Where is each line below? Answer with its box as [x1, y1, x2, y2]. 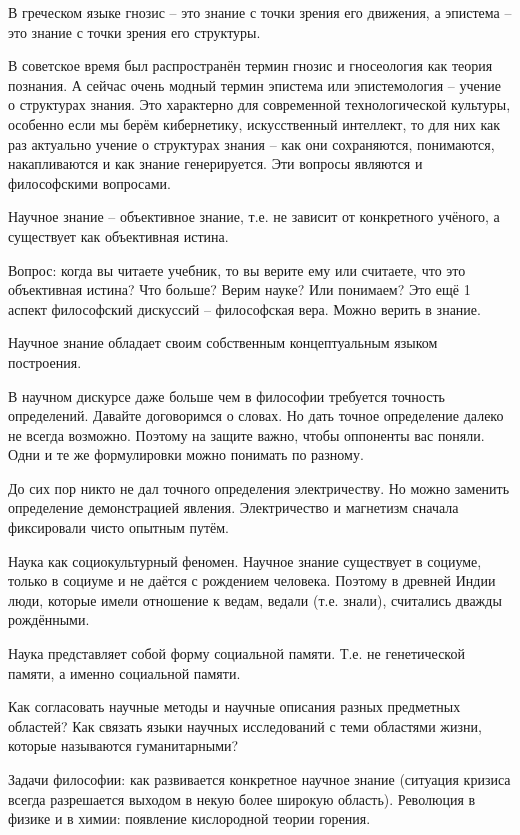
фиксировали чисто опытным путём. [8, 517, 229, 538]
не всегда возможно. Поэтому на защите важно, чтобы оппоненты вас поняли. [8, 424, 485, 445]
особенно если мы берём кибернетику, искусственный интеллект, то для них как [8, 113, 501, 134]
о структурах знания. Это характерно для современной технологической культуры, [8, 94, 511, 115]
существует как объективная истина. [8, 225, 229, 246]
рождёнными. [8, 609, 90, 630]
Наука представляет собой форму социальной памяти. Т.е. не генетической [8, 643, 465, 664]
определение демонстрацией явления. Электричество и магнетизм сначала [8, 497, 459, 518]
